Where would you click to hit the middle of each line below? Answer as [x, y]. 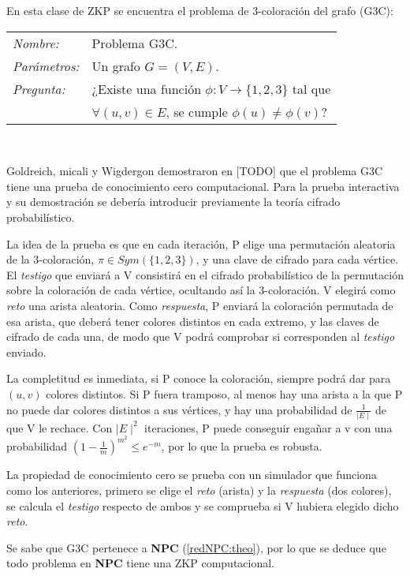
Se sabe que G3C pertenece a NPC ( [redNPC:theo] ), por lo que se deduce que [196, 547]
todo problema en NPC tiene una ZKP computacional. [141, 563]
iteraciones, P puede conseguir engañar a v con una [268, 427]
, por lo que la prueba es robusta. [242, 446]
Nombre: [36, 43]
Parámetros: [46, 65]
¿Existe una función [147, 88]
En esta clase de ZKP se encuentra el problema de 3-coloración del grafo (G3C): [200, 10]
